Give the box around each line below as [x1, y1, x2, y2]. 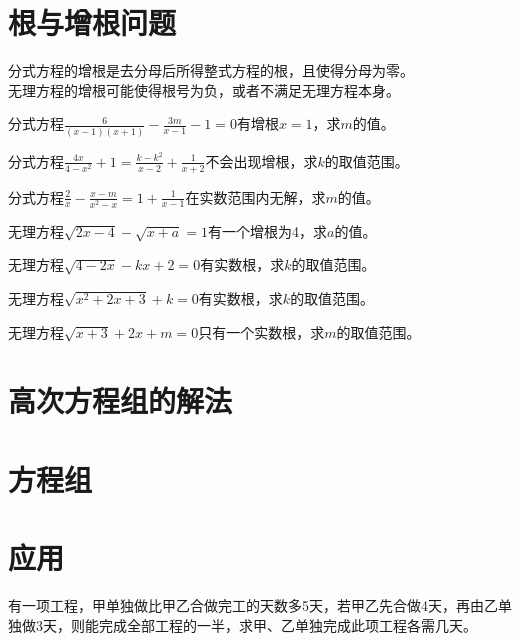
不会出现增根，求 [205, 150, 318, 171]
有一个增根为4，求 [208, 220, 328, 241]
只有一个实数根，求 [198, 321, 325, 342]
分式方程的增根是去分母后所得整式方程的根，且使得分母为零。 [8, 60, 414, 81]
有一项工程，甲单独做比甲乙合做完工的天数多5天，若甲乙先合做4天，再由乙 [8, 595, 498, 616]
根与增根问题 [8, 2, 177, 43]
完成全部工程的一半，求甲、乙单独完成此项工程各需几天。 [98, 614, 477, 635]
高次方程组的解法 [8, 380, 233, 421]
